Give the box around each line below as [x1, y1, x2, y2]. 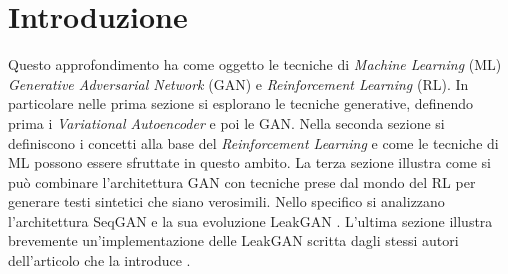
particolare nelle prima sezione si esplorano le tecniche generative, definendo [8, 93, 474, 114]
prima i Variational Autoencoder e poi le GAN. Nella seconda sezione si [8, 112, 445, 133]
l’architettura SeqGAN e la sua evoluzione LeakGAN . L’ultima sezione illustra [8, 210, 493, 231]
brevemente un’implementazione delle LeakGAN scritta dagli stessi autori [8, 230, 459, 251]
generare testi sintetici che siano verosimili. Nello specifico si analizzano [8, 191, 445, 212]
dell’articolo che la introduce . [8, 250, 191, 271]
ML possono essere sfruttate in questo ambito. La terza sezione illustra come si [8, 152, 491, 173]
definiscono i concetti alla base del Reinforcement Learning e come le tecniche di [8, 132, 499, 153]
